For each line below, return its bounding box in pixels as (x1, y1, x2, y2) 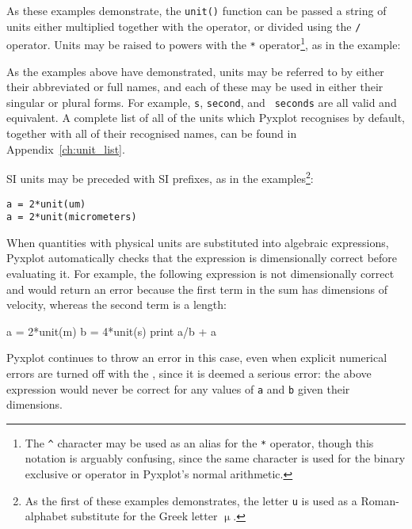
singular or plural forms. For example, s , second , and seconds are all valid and (6, 93, 397, 110)
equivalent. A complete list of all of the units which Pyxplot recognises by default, (6, 109, 405, 126)
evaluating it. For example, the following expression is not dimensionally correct (6, 265, 395, 281)
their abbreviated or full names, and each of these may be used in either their (6, 78, 383, 95)
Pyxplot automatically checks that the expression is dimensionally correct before (6, 249, 398, 266)
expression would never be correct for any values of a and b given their (6, 380, 350, 397)
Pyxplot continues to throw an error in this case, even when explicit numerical (6, 349, 387, 366)
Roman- (360, 492, 399, 508)
